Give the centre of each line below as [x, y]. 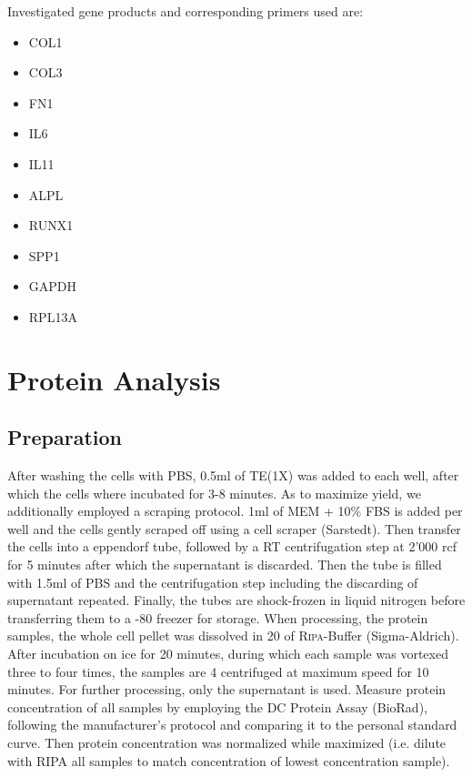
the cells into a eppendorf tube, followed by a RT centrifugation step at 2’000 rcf [232, 546]
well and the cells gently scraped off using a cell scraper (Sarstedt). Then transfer [234, 528]
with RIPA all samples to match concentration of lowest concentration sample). [229, 760]
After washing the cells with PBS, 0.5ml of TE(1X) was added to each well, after [233, 475]
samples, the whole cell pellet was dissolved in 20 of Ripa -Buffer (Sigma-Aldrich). [233, 636]
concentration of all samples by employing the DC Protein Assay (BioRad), [217, 706]
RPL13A [53, 316]
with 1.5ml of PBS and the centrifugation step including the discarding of [213, 582]
